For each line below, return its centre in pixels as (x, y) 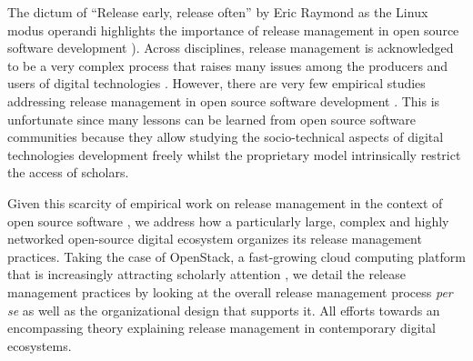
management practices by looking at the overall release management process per (230, 291)
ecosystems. (40, 345)
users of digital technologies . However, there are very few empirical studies (216, 83)
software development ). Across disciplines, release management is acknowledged (231, 48)
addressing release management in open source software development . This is (224, 100)
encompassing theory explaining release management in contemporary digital (221, 328)
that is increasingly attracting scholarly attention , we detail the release (206, 274)
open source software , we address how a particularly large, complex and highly (228, 221)
